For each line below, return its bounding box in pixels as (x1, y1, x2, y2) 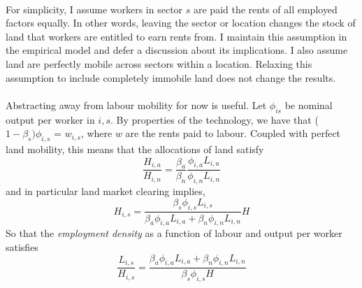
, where (80, 126, 113, 141)
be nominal (284, 97, 333, 112)
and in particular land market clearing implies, (6, 184, 205, 199)
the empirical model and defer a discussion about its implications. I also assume (6, 43, 348, 57)
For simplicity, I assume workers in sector (6, 1, 183, 16)
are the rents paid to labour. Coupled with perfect (125, 126, 341, 141)
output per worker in (6, 112, 95, 127)
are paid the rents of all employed (194, 1, 338, 16)
